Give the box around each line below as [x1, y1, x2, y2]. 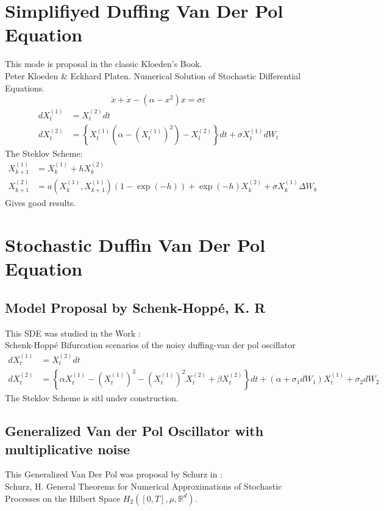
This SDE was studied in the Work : [5, 326, 141, 339]
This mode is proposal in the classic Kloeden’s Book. [5, 57, 202, 70]
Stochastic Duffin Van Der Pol [5, 232, 266, 257]
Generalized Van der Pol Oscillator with [5, 421, 264, 440]
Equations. [5, 81, 45, 94]
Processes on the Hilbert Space [5, 491, 121, 504]
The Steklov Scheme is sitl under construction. [5, 391, 179, 404]
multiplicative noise [5, 439, 130, 458]
